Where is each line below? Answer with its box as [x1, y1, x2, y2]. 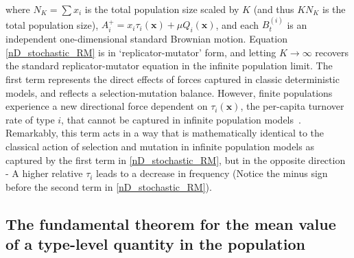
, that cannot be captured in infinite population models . [61, 112, 301, 126]
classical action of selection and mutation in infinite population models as [5, 139, 314, 153]
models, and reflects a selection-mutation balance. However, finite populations [5, 85, 333, 99]
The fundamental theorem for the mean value [5, 213, 336, 234]
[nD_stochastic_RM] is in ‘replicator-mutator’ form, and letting [5, 45, 276, 59]
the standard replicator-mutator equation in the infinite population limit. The [5, 58, 333, 73]
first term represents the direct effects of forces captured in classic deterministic [5, 71, 340, 86]
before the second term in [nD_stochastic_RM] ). [5, 179, 212, 193]
